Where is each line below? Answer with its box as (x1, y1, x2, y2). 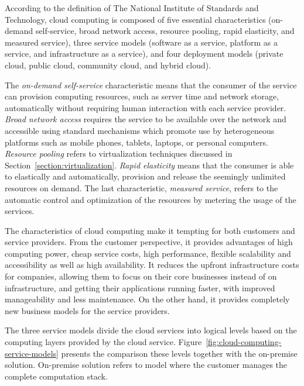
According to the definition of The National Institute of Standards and (5, 2, 259, 13)
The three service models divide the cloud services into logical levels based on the (5, 324, 297, 336)
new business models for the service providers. (5, 304, 170, 316)
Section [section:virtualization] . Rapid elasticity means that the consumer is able (5, 158, 294, 171)
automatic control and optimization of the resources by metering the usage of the (5, 193, 296, 205)
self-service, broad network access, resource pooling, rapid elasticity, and (35, 25, 295, 37)
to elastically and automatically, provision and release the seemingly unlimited (5, 170, 286, 182)
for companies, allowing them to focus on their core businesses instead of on (5, 270, 277, 282)
